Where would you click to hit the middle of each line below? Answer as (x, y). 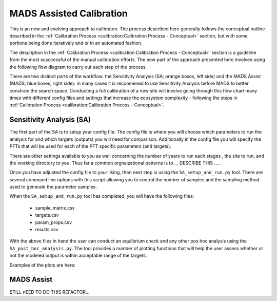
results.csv (47, 230)
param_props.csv (54, 222)
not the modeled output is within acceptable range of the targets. (78, 256)
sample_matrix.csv (55, 208)
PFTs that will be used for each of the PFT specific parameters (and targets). (91, 146)
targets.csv (47, 215)
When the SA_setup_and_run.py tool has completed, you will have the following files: (102, 196)
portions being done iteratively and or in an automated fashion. (76, 43)
